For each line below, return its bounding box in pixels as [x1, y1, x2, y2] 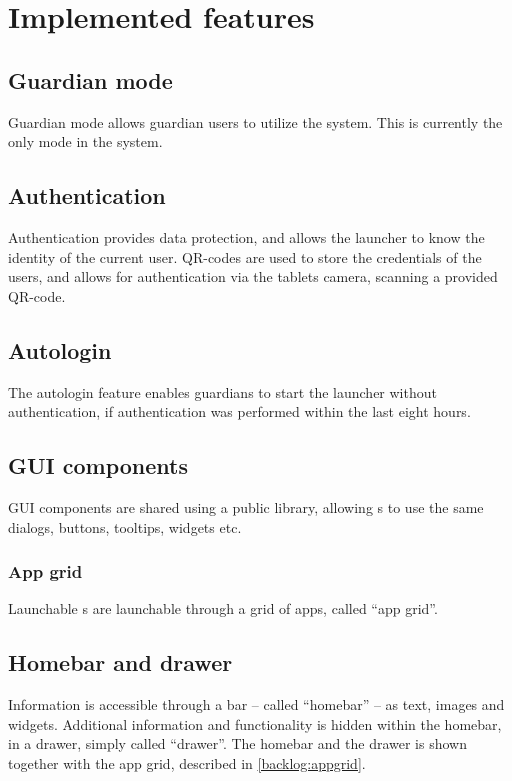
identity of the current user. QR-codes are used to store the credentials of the [8, 246, 482, 267]
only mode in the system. [8, 131, 163, 152]
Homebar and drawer [8, 647, 233, 678]
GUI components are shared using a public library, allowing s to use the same [8, 496, 484, 517]
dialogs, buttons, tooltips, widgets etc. [8, 516, 242, 537]
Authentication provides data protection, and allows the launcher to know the [8, 226, 485, 247]
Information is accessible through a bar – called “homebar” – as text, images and [8, 694, 505, 715]
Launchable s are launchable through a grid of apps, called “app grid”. [8, 598, 438, 619]
